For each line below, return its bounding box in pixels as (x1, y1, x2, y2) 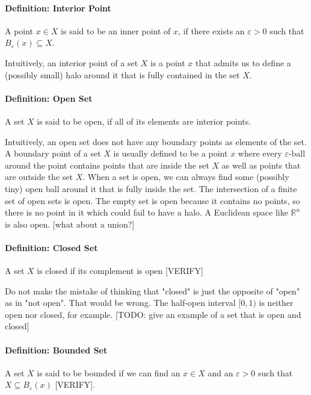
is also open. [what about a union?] (5, 217, 135, 230)
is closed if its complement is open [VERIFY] (37, 264, 203, 277)
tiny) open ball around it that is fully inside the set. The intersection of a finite (5, 182, 297, 194)
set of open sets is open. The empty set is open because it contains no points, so (5, 194, 300, 207)
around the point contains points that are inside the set (5, 158, 209, 171)
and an (208, 366, 233, 379)
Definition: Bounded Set (5, 343, 108, 356)
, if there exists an (178, 24, 245, 37)
